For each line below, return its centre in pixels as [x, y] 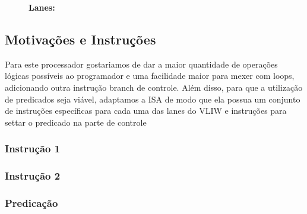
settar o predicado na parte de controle [76, 122]
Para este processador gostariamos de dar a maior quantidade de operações [141, 64]
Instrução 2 [33, 176]
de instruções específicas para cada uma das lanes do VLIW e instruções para [146, 111]
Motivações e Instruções [80, 39]
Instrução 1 [33, 148]
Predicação [31, 202]
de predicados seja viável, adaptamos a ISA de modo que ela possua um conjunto [153, 99]
